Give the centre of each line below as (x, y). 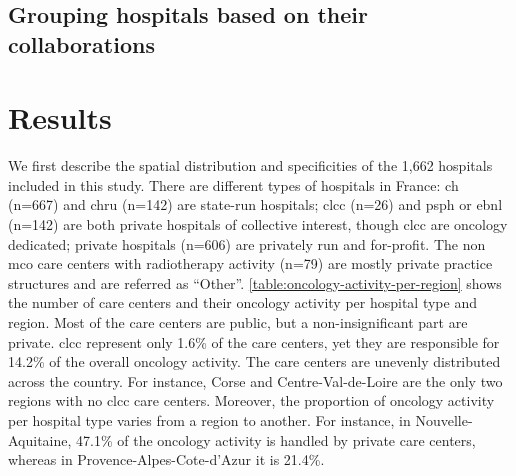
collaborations (81, 43)
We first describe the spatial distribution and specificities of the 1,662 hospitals (250, 165)
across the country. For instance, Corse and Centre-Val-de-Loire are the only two (255, 380)
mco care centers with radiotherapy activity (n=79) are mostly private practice (250, 263)
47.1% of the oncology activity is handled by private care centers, (276, 439)
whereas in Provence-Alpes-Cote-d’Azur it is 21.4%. (166, 459)
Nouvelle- (444, 420)
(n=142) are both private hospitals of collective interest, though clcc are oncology (258, 224)
